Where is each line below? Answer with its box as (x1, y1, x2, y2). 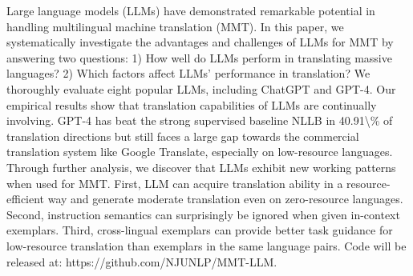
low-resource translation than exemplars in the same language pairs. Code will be (6, 237, 407, 254)
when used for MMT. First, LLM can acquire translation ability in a (6, 174, 343, 191)
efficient (6, 190, 45, 207)
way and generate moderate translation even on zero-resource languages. (47, 190, 403, 207)
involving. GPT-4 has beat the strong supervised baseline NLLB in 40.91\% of (6, 112, 393, 129)
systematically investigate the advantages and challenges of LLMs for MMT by (6, 34, 394, 50)
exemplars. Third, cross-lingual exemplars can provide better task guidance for (6, 222, 393, 238)
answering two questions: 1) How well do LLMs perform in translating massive (6, 49, 392, 66)
